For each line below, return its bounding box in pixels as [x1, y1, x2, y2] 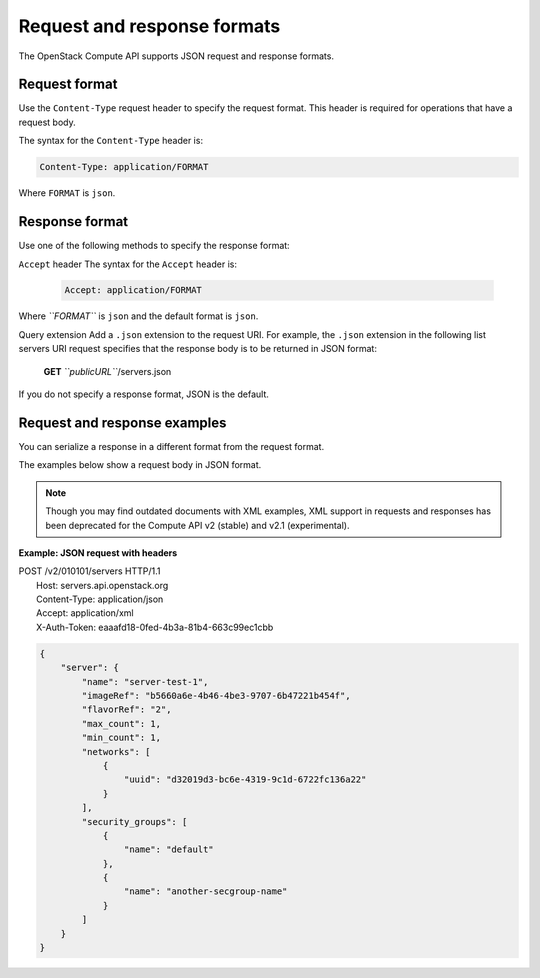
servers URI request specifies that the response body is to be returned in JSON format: [18, 343, 377, 355]
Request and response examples [18, 414, 227, 431]
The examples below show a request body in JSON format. [18, 459, 262, 471]
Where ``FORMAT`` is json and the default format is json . [18, 310, 259, 322]
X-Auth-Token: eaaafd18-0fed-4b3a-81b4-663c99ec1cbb [36, 621, 274, 633]
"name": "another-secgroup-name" [123, 886, 288, 897]
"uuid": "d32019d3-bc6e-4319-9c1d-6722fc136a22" [123, 774, 367, 785]
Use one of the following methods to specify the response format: [18, 240, 290, 252]
